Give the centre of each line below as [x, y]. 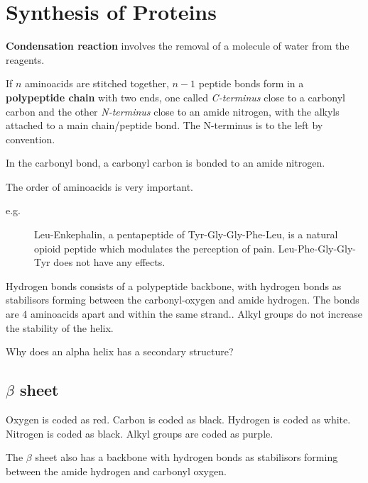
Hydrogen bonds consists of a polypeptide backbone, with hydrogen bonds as [174, 285]
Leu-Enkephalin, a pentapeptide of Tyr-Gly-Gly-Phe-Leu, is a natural [186, 234]
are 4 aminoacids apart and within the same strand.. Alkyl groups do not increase [184, 314]
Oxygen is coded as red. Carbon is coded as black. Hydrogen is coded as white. [178, 420]
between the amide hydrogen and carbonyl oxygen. [116, 471]
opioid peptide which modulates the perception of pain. [155, 248]
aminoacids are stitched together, [97, 83]
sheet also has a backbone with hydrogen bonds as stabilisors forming [186, 457]
